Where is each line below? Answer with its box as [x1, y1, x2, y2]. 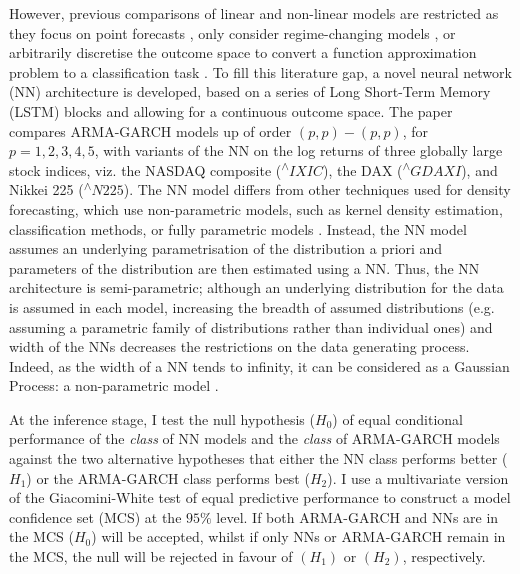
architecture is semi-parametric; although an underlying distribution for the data [9, 277, 504, 298]
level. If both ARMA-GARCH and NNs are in [216, 506, 499, 527]
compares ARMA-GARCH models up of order [9, 120, 292, 141]
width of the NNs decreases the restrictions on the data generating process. [9, 336, 470, 357]
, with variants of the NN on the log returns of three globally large [94, 140, 503, 161]
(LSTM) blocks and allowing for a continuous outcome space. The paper [9, 100, 453, 121]
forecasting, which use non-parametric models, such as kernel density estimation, [9, 198, 503, 219]
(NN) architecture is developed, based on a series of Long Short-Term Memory [9, 81, 491, 102]
